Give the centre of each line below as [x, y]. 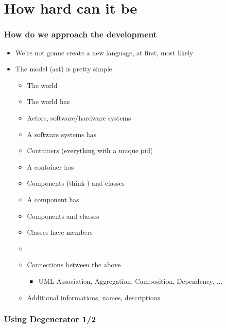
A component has [53, 199]
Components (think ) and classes [76, 183]
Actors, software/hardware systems [79, 117]
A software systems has [61, 134]
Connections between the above [74, 265]
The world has [48, 101]
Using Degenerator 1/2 [50, 319]
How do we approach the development [80, 34]
